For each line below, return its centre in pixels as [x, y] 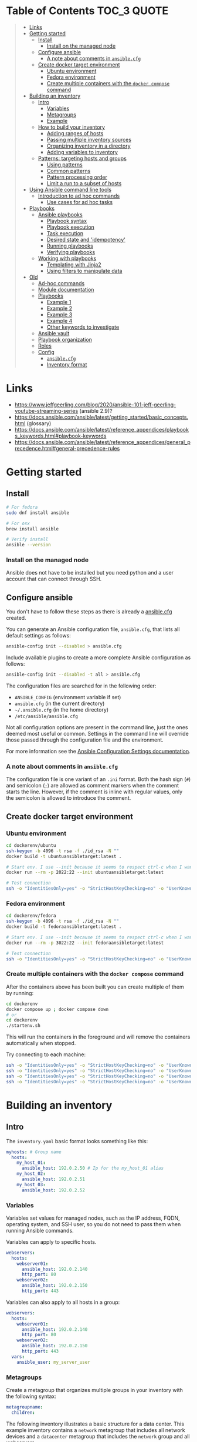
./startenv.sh [23, 1026]
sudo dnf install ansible [38, 513]
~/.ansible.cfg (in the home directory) [62, 709]
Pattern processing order [77, 177]
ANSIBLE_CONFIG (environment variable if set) [68, 697]
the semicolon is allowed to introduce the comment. [69, 798]
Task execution [65, 233]
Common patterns [69, 171]
